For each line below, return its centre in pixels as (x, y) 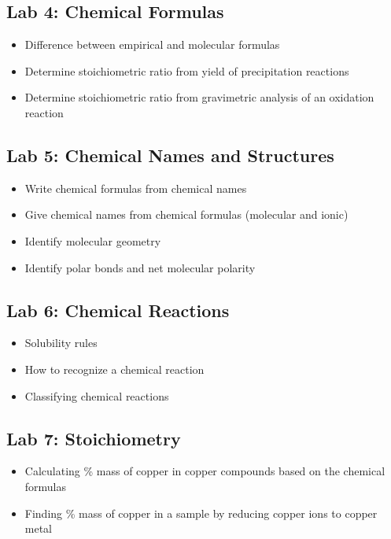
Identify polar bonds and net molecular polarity (140, 267)
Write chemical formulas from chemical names (136, 188)
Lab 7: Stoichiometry (94, 438)
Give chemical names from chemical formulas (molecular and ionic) (186, 214)
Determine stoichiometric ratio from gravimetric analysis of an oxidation (199, 97)
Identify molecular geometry (93, 240)
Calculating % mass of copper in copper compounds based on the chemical (205, 471)
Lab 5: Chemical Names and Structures (170, 155)
